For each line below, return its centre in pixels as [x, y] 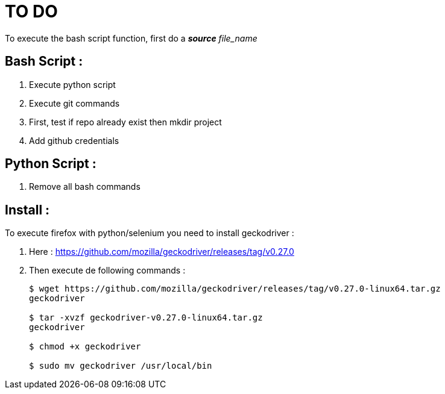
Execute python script [72, 84]
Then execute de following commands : [107, 270]
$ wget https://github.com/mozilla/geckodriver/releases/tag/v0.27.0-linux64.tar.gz [235, 289]
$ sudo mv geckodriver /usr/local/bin [121, 366]
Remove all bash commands [85, 187]
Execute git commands [74, 103]
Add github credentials [74, 140]
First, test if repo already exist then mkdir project [125, 122]
